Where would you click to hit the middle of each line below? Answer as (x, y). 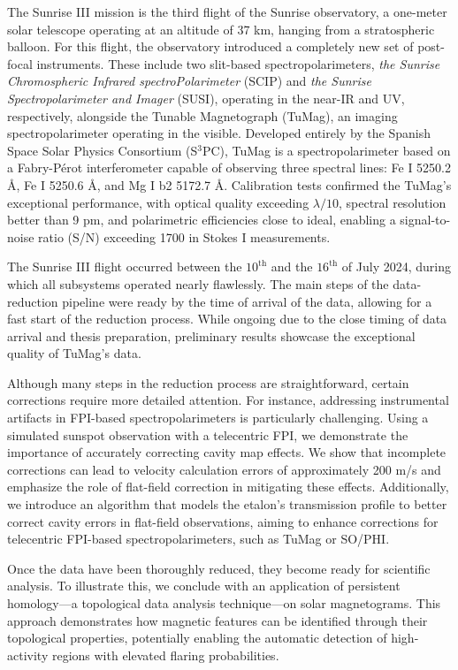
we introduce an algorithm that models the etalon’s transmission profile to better (227, 504)
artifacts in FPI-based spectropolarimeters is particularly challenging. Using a (218, 418)
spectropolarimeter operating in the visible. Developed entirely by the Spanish (219, 133)
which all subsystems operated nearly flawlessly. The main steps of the (198, 283)
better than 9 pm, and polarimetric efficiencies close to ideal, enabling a (202, 220)
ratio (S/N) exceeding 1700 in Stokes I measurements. (184, 236)
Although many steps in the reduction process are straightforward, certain (208, 382)
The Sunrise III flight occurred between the (125, 266)
